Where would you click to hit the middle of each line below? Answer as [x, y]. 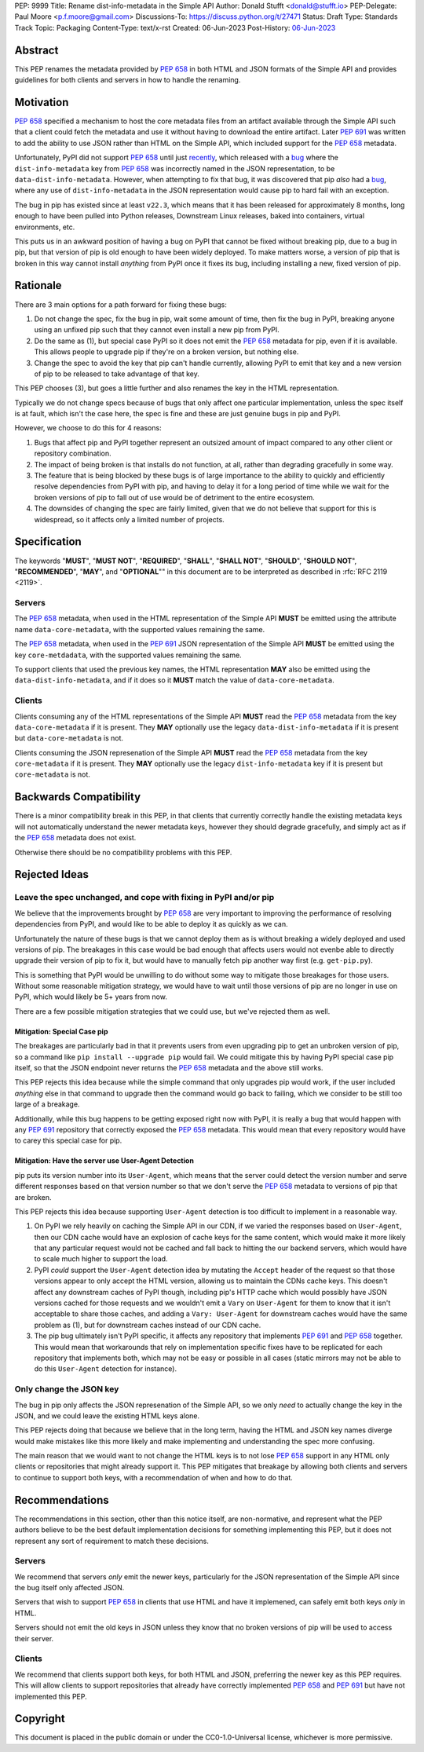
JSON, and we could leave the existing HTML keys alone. [107, 1415]
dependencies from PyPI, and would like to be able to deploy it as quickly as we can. [151, 924]
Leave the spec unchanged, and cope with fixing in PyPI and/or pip [144, 898]
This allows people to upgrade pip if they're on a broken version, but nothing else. [166, 352]
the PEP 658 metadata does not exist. [75, 838]
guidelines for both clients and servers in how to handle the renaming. [128, 80]
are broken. [33, 1197]
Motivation [42, 102]
